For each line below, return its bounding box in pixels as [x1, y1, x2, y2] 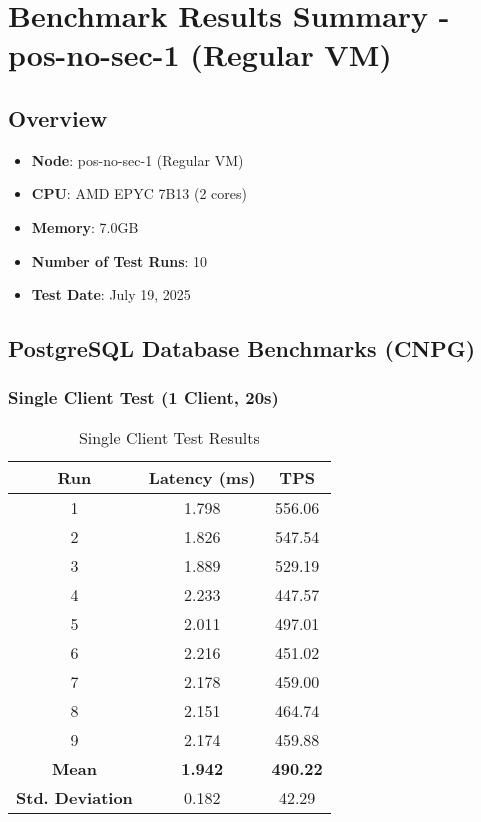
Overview [8, 102, 108, 133]
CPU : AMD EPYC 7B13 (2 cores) [31, 183, 247, 204]
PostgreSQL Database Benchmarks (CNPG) [8, 333, 476, 364]
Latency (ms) [148, 465, 256, 489]
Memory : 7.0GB [31, 216, 139, 237]
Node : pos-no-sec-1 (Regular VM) [31, 149, 244, 170]
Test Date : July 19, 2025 [31, 284, 191, 305]
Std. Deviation [16, 785, 133, 809]
